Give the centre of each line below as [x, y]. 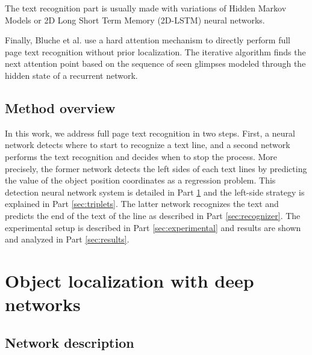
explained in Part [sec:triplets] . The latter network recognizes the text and [142, 204]
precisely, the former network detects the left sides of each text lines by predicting [156, 168]
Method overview [60, 107]
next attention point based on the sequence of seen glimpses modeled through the [155, 63]
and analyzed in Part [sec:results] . [67, 239]
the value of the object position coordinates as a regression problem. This [140, 180]
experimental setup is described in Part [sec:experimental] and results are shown [153, 227]
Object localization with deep [129, 280]
